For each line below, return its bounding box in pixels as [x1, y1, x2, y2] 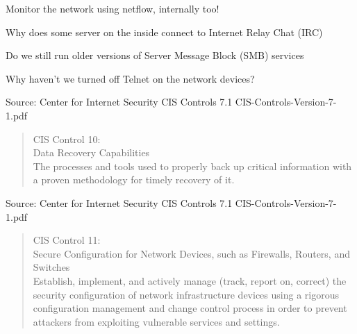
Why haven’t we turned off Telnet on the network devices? [6, 71, 255, 85]
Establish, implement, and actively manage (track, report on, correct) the [33, 273, 347, 287]
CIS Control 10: [33, 131, 101, 146]
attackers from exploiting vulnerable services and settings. [33, 314, 280, 328]
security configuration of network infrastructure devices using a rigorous [33, 287, 339, 301]
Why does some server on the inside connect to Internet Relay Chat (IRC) [6, 24, 323, 39]
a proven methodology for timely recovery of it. [33, 172, 235, 187]
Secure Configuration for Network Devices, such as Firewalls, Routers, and [33, 246, 350, 260]
